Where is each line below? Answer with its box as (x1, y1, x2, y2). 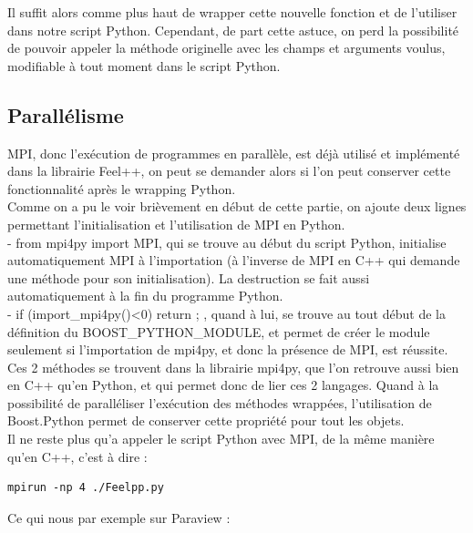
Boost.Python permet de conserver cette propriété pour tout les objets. (7, 411, 405, 430)
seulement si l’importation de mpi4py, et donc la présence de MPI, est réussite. (7, 340, 448, 359)
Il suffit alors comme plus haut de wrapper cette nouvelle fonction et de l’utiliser (7, 3, 458, 21)
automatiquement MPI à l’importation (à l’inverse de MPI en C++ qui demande (7, 251, 460, 270)
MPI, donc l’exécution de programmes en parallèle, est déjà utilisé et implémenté (7, 143, 460, 162)
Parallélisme (7, 100, 124, 128)
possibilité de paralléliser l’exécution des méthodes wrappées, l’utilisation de (7, 393, 432, 412)
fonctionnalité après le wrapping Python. (7, 179, 236, 198)
